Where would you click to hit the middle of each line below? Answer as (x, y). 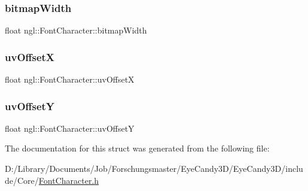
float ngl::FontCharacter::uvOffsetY (70, 128)
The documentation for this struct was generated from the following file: (137, 148)
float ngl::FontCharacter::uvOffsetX (70, 79)
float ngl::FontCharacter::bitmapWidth (76, 30)
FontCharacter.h (69, 180)
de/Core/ (22, 180)
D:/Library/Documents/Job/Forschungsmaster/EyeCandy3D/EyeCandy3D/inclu (154, 169)
